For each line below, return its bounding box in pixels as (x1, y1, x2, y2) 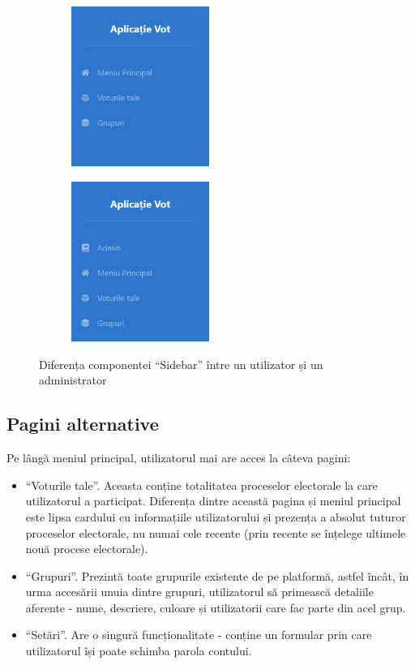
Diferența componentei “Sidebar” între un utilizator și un (39, 355, 323, 372)
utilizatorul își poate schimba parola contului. (25, 642, 252, 659)
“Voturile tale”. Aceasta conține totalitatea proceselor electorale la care (25, 476, 378, 493)
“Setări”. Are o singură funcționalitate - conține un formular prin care (25, 626, 372, 643)
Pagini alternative (6, 411, 159, 436)
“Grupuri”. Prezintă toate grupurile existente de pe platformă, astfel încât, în (25, 567, 409, 584)
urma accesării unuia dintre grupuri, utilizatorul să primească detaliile (25, 583, 374, 600)
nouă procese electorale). (25, 540, 148, 557)
